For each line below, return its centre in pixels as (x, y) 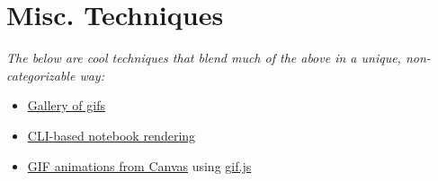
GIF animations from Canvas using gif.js (139, 165)
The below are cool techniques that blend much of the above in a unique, (204, 58)
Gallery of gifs (66, 105)
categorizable (41, 75)
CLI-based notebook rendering (112, 135)
